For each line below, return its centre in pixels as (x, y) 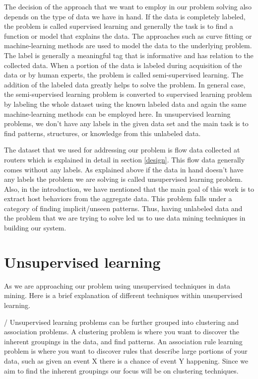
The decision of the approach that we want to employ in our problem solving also (128, 6)
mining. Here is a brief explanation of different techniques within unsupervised (123, 295)
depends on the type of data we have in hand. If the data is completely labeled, (125, 16)
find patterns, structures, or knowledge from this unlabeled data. (102, 133)
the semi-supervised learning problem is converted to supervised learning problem (128, 94)
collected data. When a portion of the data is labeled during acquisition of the (123, 65)
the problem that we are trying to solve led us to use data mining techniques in (125, 218)
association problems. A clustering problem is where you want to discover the (122, 332)
